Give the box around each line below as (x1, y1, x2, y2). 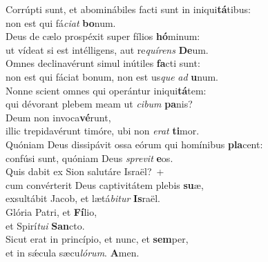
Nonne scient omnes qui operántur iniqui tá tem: (6, 83, 207, 97)
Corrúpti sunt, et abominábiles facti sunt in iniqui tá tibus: (6, 2, 251, 16)
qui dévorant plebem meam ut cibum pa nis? (6, 97, 193, 111)
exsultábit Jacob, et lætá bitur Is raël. (6, 191, 161, 205)
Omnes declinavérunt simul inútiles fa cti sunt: (6, 56, 200, 70)
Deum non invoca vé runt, (6, 110, 111, 124)
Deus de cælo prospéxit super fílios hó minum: (6, 29, 200, 43)
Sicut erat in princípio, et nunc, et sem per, (6, 232, 189, 246)
